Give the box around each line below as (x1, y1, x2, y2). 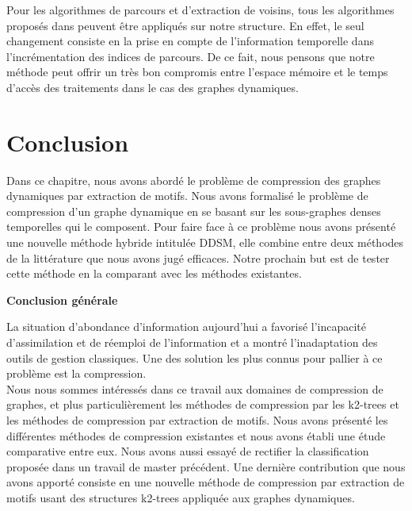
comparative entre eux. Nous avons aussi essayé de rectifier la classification (6, 443, 369, 459)
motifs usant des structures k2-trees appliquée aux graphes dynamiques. (6, 489, 355, 505)
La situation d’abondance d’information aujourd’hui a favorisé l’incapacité (6, 318, 367, 335)
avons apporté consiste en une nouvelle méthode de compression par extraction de (6, 474, 405, 490)
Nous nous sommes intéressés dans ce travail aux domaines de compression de (6, 380, 383, 397)
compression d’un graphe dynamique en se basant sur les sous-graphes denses (6, 202, 381, 219)
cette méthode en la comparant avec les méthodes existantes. (6, 265, 302, 282)
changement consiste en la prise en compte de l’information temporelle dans (6, 33, 374, 49)
